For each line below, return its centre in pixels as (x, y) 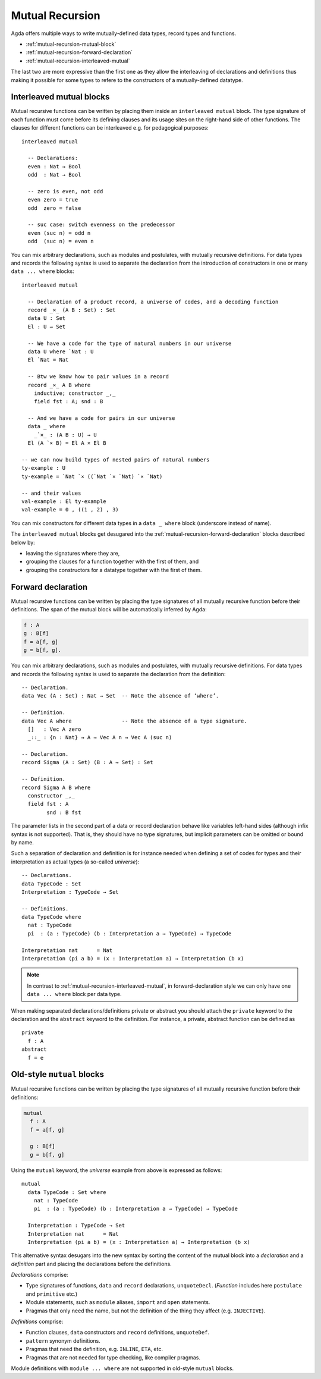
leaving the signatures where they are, (73, 553)
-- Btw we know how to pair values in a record (98, 377)
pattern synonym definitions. (63, 1340)
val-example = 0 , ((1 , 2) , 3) (70, 510)
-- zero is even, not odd (65, 191)
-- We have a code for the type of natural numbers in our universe (130, 343)
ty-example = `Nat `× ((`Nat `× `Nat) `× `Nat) (92, 476)
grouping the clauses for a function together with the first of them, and (112, 561)
